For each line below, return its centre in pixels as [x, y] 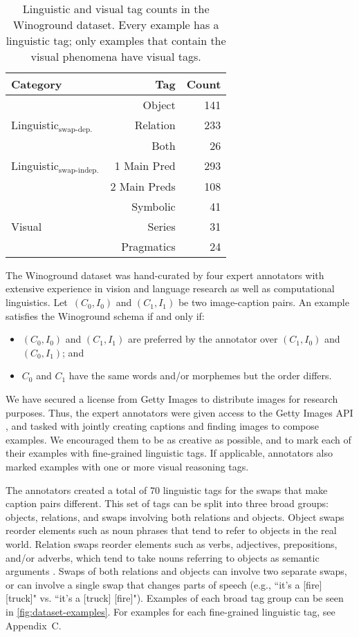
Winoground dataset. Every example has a [116, 25]
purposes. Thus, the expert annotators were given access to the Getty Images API [179, 412]
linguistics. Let [37, 302]
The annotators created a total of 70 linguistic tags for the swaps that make [167, 489]
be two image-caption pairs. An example [264, 302]
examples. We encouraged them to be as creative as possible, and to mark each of [178, 439]
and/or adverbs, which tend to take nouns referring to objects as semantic [163, 557]
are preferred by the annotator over [203, 339]
